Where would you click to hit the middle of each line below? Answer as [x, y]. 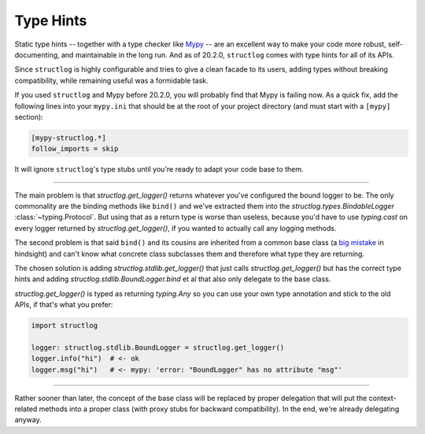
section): [29, 117]
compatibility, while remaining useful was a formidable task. [111, 80]
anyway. [28, 420]
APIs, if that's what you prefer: [64, 305]
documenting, [37, 54]
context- [382, 398]
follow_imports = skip [75, 149]
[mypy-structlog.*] [68, 137]
